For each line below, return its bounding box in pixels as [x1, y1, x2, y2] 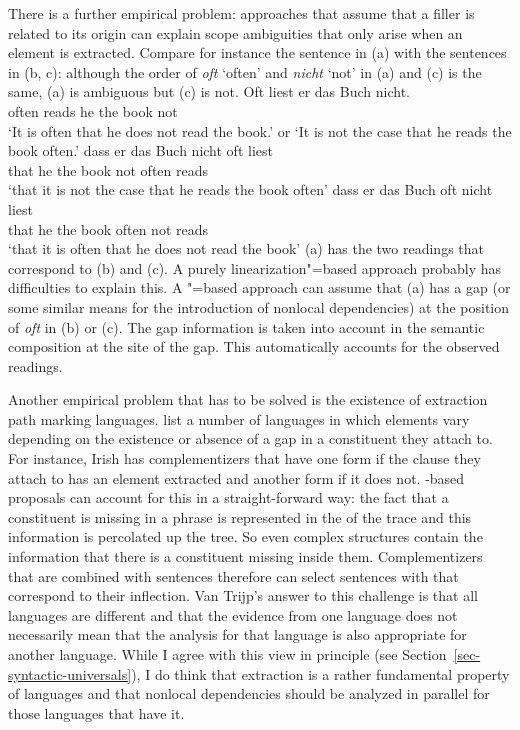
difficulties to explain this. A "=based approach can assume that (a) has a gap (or [8, 277, 511, 298]
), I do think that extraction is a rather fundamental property [131, 663, 510, 684]
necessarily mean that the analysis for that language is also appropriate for [8, 624, 467, 645]
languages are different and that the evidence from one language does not [8, 604, 458, 625]
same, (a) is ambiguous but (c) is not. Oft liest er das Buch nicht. [8, 81, 410, 102]
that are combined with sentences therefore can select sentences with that [8, 565, 459, 586]
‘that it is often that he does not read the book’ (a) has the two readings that [8, 238, 484, 259]
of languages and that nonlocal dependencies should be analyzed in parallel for [8, 683, 490, 704]
